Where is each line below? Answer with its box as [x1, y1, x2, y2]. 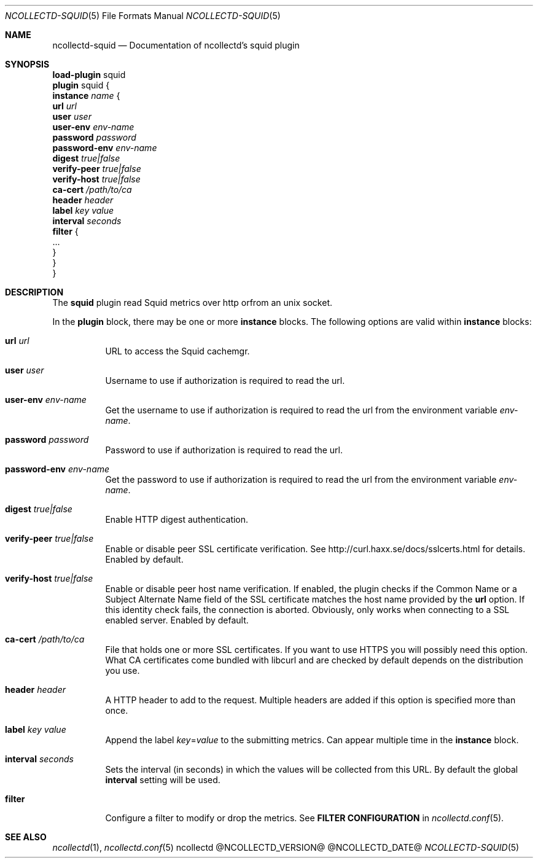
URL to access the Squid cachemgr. [105, 346, 250, 356]
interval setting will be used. [105, 775, 220, 785]
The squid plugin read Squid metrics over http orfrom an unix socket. [52, 297, 333, 308]
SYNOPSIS [5, 59, 50, 69]
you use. [105, 665, 140, 676]
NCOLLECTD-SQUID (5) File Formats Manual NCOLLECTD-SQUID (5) [5, 10, 281, 21]
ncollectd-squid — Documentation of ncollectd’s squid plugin [52, 40, 300, 50]
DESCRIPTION [5, 287, 64, 297]
